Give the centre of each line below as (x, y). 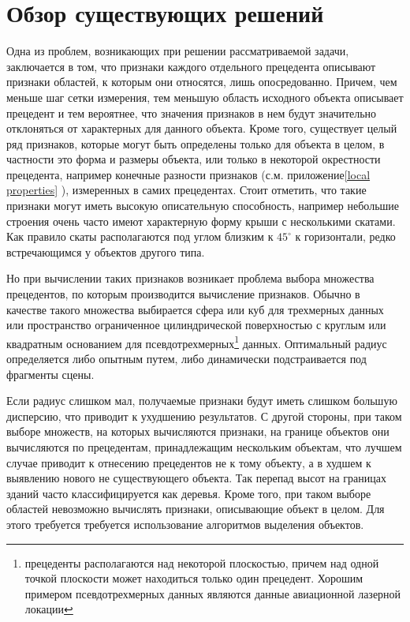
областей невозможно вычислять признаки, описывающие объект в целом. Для (196, 509)
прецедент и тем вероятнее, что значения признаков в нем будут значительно (192, 112)
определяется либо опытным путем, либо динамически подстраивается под (186, 359)
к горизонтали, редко (345, 236)
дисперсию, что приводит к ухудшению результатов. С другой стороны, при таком (204, 416)
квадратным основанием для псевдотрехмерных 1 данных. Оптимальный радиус (197, 342)
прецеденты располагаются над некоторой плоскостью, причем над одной (202, 562)
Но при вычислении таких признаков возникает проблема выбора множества (190, 278)
